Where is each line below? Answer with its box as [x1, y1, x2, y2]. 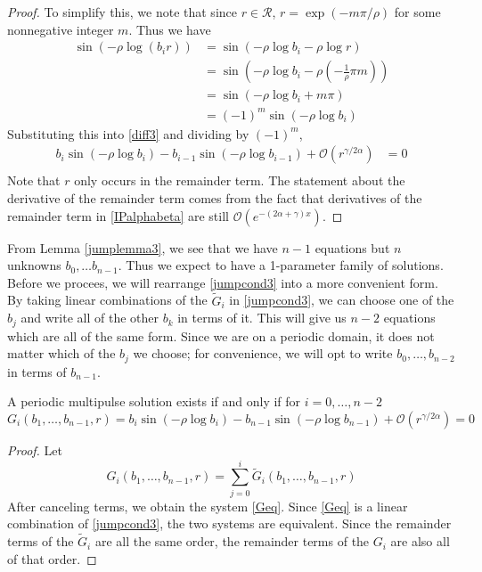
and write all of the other [20, 308, 159, 327]
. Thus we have [128, 20, 211, 38]
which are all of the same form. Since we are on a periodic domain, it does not [7, 326, 435, 345]
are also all [390, 532, 450, 551]
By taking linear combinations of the [7, 290, 208, 309]
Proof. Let [7, 440, 62, 459]
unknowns [7, 256, 61, 274]
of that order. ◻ [7, 549, 97, 568]
